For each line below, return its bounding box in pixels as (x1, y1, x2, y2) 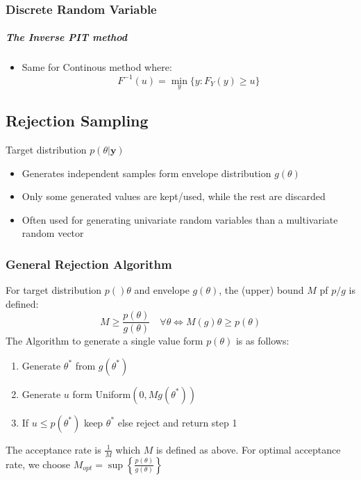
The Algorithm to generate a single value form (6, 333, 203, 348)
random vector (22, 226, 84, 240)
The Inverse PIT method (6, 30, 127, 44)
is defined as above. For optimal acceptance (156, 442, 341, 456)
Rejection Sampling (6, 110, 149, 131)
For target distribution (6, 283, 102, 297)
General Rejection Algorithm (6, 255, 172, 272)
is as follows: (235, 333, 289, 348)
